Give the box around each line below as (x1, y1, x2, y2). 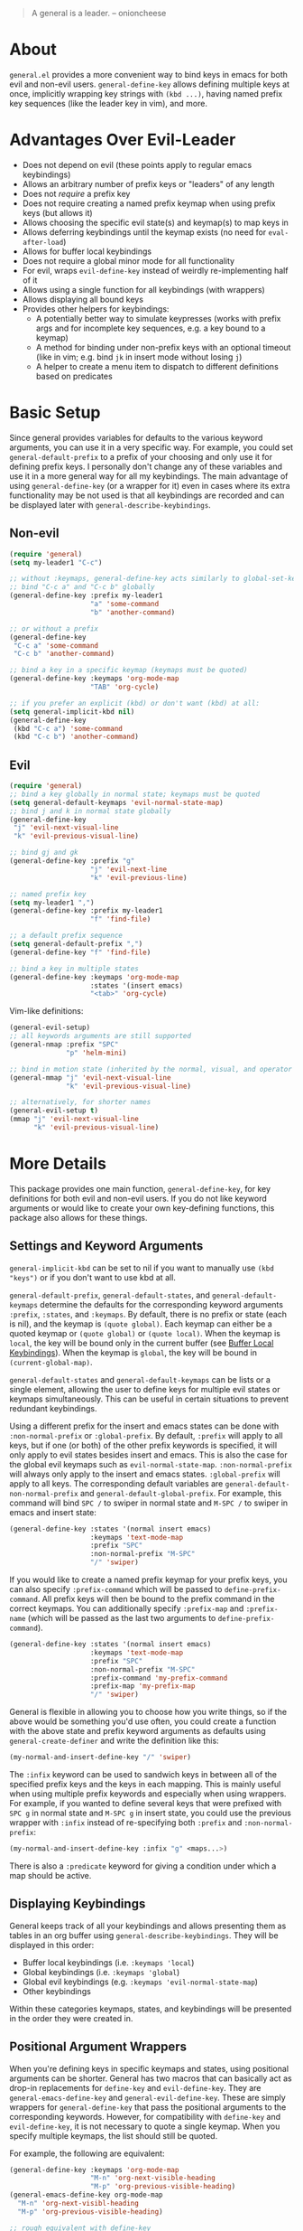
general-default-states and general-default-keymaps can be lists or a (9, 1373, 271, 1385)
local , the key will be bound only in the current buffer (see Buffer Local (9, 1337, 274, 1348)
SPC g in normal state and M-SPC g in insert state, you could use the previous (9, 1807, 291, 1819)
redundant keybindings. (9, 1402, 97, 1413)
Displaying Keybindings (9, 1897, 146, 1912)
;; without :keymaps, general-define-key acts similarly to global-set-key (9, 574, 300, 584)
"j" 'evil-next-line (89, 865, 168, 874)
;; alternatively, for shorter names (9, 1098, 151, 1107)
